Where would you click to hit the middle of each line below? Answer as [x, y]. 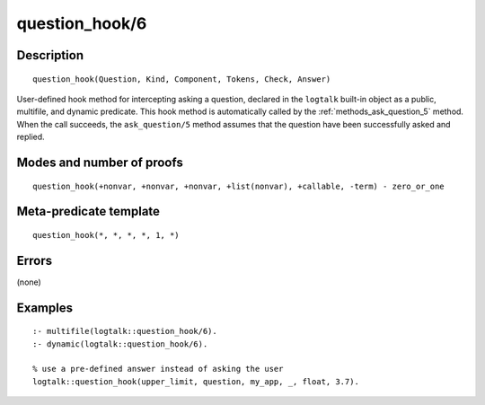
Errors [35, 260]
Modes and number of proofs [100, 162]
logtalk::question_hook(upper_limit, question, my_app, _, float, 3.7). [196, 381]
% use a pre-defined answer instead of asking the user [158, 369]
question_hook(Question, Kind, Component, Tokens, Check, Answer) [182, 79]
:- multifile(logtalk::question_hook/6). [125, 331]
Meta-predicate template [88, 211]
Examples [45, 308]
